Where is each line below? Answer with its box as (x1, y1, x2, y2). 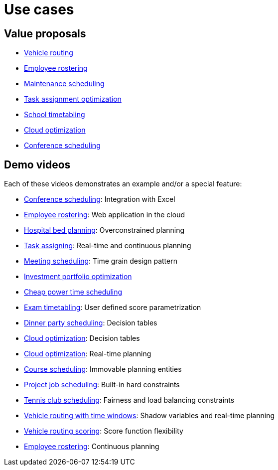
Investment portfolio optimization (24, 272, 132, 281)
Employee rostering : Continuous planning (24, 442, 159, 451)
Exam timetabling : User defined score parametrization (24, 303, 201, 312)
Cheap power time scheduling (24, 288, 123, 297)
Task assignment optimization (24, 95, 122, 104)
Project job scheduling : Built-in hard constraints (24, 380, 180, 389)
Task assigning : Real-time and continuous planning (24, 241, 191, 250)
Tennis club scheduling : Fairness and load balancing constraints (24, 396, 235, 405)
